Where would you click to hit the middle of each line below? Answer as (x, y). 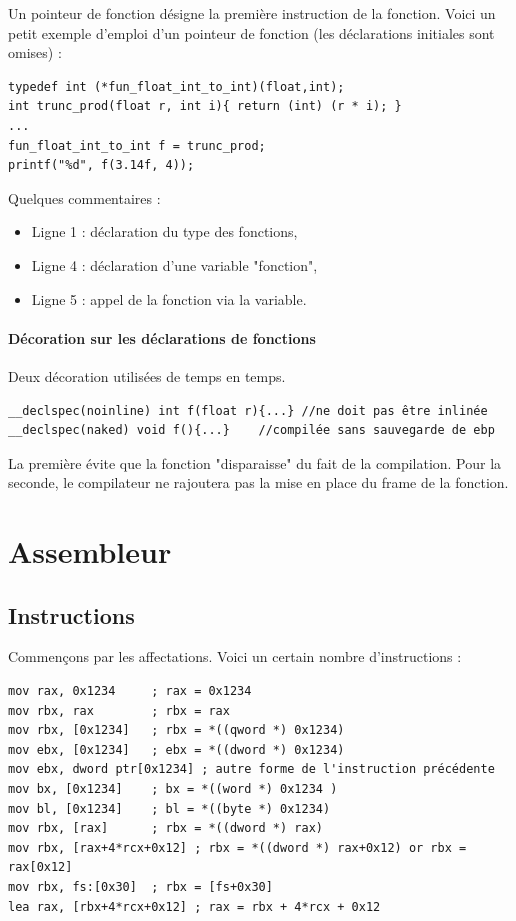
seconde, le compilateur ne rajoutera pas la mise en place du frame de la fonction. (258, 482)
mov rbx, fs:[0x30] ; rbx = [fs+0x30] (140, 887)
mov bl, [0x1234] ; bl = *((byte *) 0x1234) (169, 808)
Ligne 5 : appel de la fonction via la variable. (169, 298)
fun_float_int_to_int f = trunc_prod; (137, 145)
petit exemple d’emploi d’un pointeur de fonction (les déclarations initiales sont (251, 32)
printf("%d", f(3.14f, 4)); (101, 165)
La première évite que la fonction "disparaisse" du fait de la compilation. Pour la (255, 462)
